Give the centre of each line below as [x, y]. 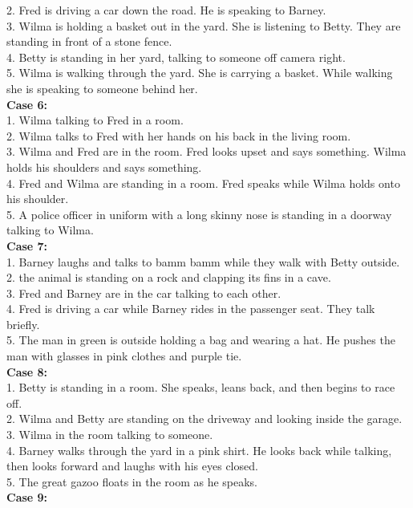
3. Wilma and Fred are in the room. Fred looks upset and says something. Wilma [206, 151]
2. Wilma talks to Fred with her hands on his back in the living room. [179, 135]
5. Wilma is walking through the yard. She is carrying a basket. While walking [200, 73]
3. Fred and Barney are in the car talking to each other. [144, 293]
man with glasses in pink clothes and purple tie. [124, 356]
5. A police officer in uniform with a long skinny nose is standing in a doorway [199, 214]
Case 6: [27, 104]
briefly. [23, 324]
